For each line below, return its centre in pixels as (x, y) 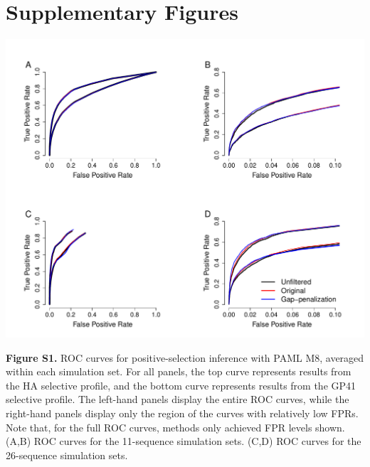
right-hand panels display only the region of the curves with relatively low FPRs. (182, 413)
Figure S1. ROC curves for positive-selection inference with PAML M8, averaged (185, 357)
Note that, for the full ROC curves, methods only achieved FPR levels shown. (175, 427)
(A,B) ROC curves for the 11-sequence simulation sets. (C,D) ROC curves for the (184, 441)
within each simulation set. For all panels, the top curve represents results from (179, 371)
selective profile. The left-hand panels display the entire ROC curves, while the (178, 399)
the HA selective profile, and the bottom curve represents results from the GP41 (181, 385)
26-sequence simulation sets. (67, 455)
